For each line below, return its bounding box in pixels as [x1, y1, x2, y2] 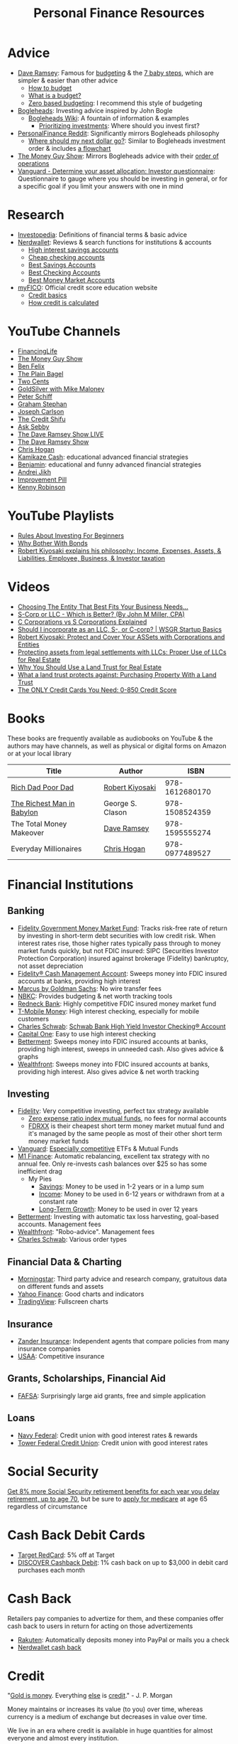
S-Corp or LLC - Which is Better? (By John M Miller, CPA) [17, 610, 186, 618]
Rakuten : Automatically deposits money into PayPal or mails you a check [17, 1635, 229, 1644]
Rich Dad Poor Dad [11, 782, 74, 792]
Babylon [11, 807, 38, 817]
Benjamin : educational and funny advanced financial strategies [17, 460, 202, 469]
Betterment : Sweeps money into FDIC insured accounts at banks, [17, 1037, 208, 1046]
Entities [17, 640, 40, 649]
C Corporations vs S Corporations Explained [17, 617, 147, 626]
